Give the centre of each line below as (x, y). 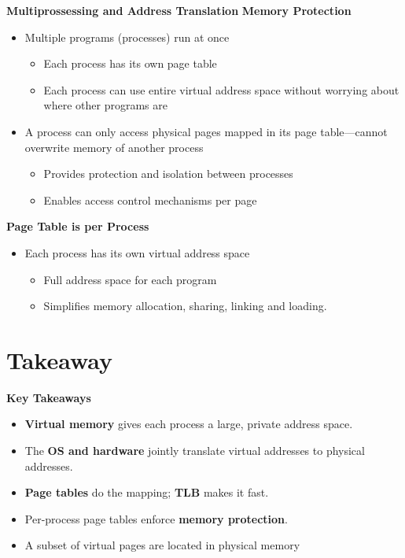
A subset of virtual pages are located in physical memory (162, 545)
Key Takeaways (49, 397)
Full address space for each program (130, 279)
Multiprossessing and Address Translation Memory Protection (179, 10)
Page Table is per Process (78, 226)
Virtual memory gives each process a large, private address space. (189, 424)
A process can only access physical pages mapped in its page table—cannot (206, 131)
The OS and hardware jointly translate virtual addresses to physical (195, 451)
